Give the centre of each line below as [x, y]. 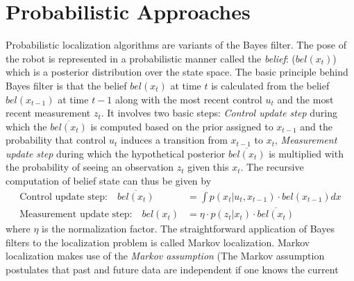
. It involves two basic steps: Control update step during [219, 113]
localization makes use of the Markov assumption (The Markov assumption [165, 256]
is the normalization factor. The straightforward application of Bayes [188, 229]
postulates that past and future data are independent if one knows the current [172, 269]
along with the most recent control [189, 99]
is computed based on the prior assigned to [182, 126]
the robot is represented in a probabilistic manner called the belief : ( [151, 58]
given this [208, 167]
